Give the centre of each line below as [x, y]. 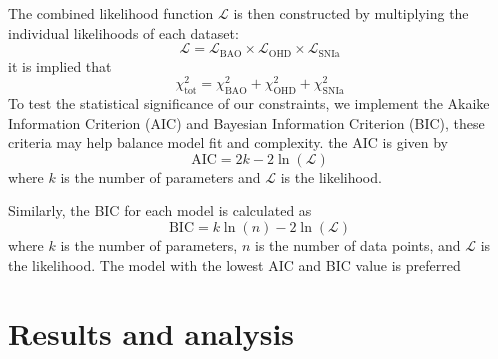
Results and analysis [151, 333]
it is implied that [60, 65]
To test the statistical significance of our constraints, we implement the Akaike [249, 103]
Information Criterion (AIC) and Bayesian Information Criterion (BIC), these [246, 122]
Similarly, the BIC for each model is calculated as [160, 210]
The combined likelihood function [111, 13]
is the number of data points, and [358, 245]
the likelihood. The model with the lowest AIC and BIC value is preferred [234, 264]
